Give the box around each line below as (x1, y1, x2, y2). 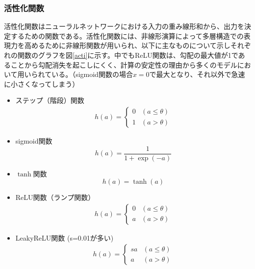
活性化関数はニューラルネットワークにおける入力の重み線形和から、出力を (4, 21, 244, 31)
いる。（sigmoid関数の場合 (51, 69, 133, 79)
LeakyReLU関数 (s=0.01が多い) (15, 232, 114, 243)
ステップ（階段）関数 (15, 95, 84, 105)
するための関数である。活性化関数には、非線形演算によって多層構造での (10, 30, 244, 41)
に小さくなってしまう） (4, 78, 79, 89)
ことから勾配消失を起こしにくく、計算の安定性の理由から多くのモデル (10, 59, 237, 70)
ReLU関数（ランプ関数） (15, 192, 95, 202)
